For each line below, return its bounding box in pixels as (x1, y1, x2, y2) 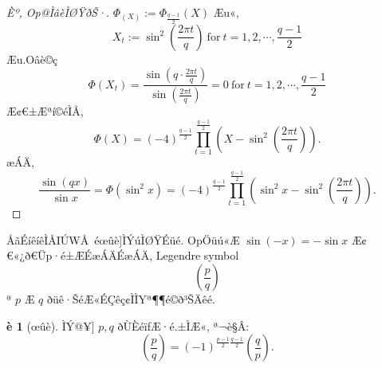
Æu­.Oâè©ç (6, 50, 58, 67)
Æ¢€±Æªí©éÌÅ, (6, 103, 84, 119)
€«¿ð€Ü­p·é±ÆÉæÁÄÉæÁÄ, (6, 247, 153, 264)
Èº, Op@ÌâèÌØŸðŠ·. (6, 4, 110, 20)
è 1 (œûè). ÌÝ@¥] (6, 317, 95, 334)
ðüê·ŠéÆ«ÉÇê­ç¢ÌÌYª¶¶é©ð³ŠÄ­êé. (46, 291, 215, 307)
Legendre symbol (156, 247, 239, 264)
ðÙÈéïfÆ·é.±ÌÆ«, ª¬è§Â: (117, 317, 250, 334)
